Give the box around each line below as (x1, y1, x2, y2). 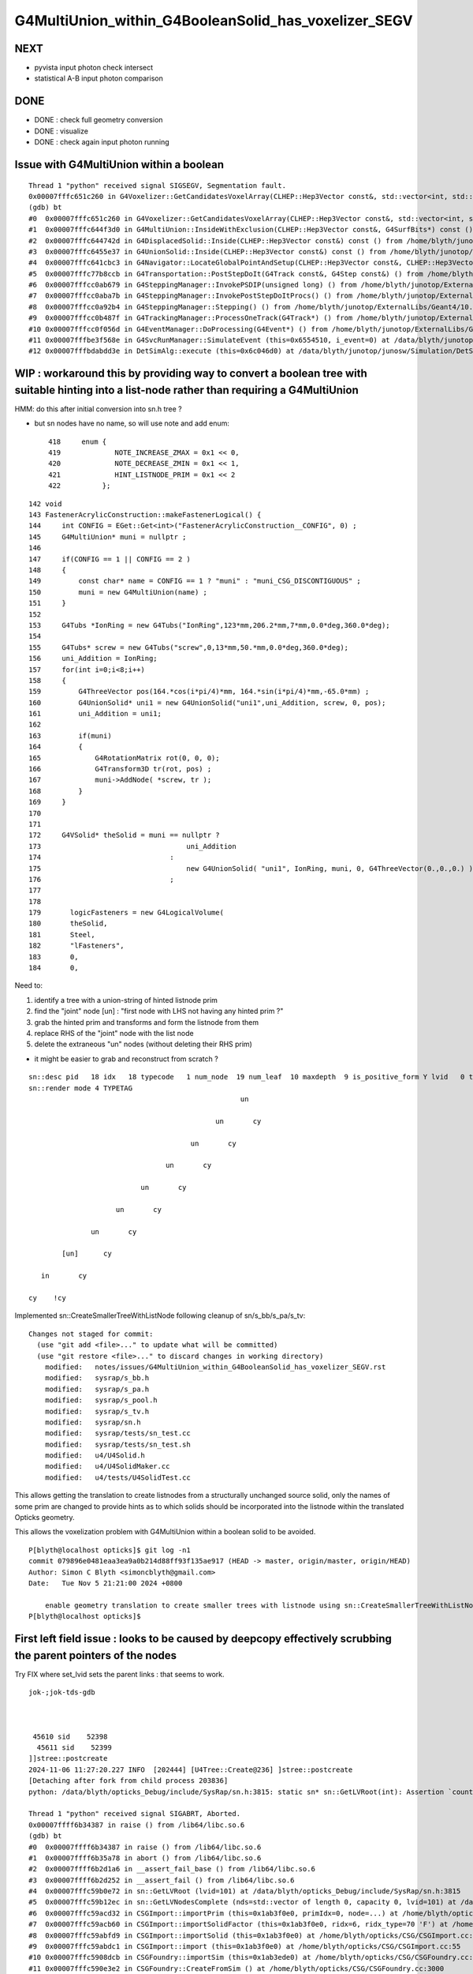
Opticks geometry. (14, 1513, 75, 1522)
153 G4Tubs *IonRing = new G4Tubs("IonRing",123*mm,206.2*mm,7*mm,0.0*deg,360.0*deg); (28, 621, 390, 629)
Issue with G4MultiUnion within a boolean (14, 158, 225, 171)
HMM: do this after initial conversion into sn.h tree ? (14, 403, 182, 414)
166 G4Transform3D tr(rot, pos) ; (28, 764, 212, 774)
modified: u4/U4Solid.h (44, 1451, 146, 1460)
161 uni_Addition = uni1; (28, 709, 162, 719)
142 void (28, 499, 62, 509)
